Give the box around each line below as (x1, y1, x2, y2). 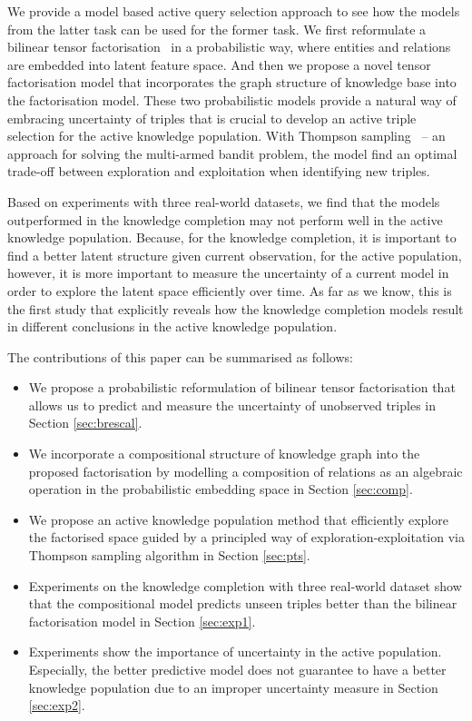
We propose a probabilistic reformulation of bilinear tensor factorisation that (28, 378, 456, 397)
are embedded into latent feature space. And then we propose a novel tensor (7, 54, 431, 74)
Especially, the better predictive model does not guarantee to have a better (28, 660, 447, 678)
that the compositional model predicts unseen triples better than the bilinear (28, 594, 457, 613)
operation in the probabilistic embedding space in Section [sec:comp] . (28, 479, 413, 499)
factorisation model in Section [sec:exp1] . (28, 611, 256, 630)
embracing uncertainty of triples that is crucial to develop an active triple (7, 108, 417, 127)
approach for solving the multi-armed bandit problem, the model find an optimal (7, 143, 457, 163)
